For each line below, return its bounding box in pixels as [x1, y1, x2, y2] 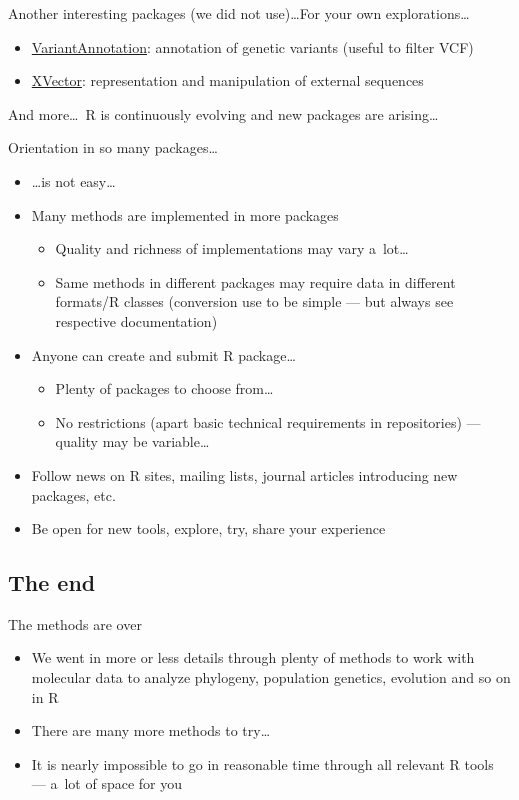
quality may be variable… [55, 431, 210, 452]
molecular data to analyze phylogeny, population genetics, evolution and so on [31, 667, 511, 688]
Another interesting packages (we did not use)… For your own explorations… [8, 3, 470, 23]
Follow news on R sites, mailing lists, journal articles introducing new [31, 464, 458, 485]
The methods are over [8, 613, 142, 634]
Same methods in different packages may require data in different [55, 271, 456, 292]
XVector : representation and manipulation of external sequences [31, 70, 424, 91]
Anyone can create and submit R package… [31, 344, 296, 365]
